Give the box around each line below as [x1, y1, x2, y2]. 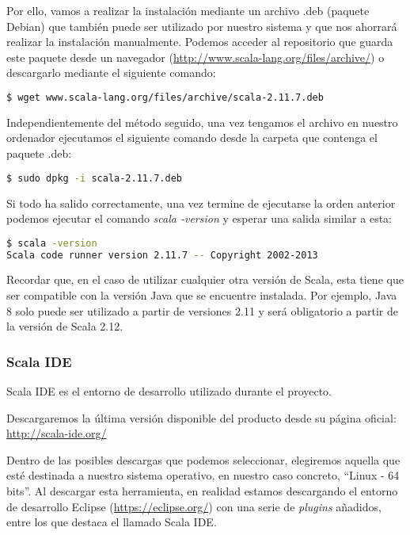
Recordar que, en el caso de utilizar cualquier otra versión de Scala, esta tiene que [6, 271, 404, 288]
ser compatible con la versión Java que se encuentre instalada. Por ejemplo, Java [6, 287, 397, 304]
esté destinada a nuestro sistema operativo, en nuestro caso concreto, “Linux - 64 [6, 467, 400, 483]
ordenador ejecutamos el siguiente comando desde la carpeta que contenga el [6, 129, 378, 146]
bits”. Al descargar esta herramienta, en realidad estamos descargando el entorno [6, 483, 398, 499]
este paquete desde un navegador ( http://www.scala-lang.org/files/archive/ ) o [6, 48, 385, 65]
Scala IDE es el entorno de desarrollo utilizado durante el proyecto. [6, 383, 332, 399]
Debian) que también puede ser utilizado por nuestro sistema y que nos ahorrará [6, 17, 397, 34]
